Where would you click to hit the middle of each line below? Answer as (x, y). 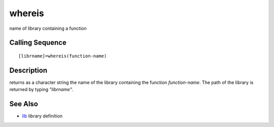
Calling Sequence (38, 43)
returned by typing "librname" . (41, 90)
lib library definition (42, 116)
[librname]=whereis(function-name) (63, 56)
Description (28, 70)
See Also (24, 104)
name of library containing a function (48, 28)
